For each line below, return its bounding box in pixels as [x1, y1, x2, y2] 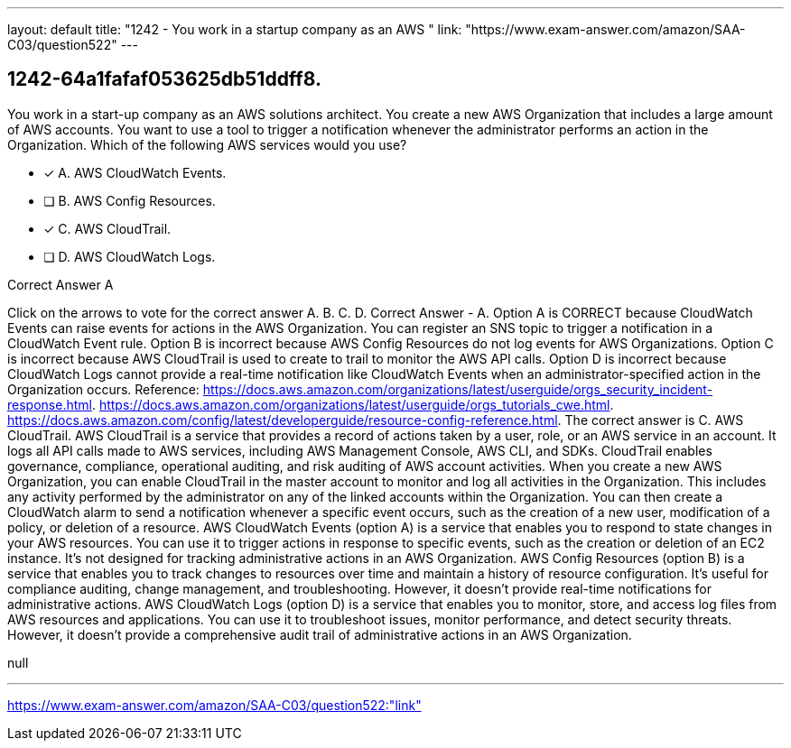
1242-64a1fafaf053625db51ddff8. [7, 68, 321, 91]
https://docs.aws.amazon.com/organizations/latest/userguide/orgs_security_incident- [202, 381, 713, 397]
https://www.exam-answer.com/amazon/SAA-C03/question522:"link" [7, 697, 422, 713]
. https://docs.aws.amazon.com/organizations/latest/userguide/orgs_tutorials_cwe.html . [91, 396, 614, 412]
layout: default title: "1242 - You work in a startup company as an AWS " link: [7, 22, 462, 37]
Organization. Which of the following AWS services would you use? [7, 136, 407, 152]
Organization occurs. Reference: [7, 381, 200, 397]
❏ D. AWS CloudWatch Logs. [43, 248, 216, 264]
